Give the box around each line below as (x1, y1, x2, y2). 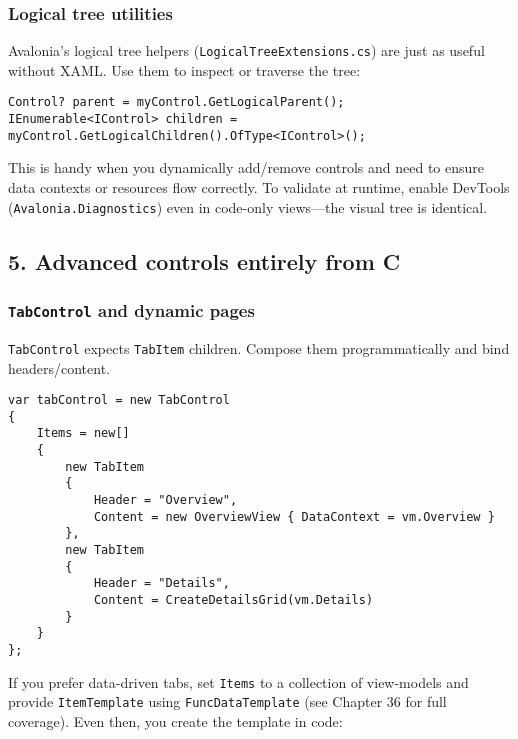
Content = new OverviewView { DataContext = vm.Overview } (93, 509, 495, 524)
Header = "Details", (93, 576, 230, 591)
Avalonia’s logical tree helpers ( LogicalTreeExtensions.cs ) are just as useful (8, 40, 485, 61)
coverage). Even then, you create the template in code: (8, 710, 343, 731)
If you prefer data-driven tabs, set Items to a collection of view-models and (8, 671, 469, 692)
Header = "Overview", (93, 493, 238, 508)
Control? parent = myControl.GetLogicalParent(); (8, 95, 345, 110)
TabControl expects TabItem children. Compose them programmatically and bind (8, 337, 510, 358)
